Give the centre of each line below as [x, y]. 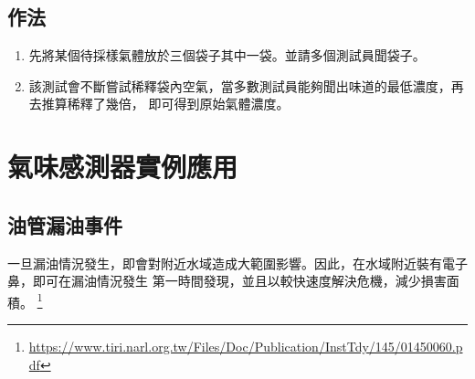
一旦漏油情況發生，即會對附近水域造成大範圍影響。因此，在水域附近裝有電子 [237, 263]
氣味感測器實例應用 [123, 167]
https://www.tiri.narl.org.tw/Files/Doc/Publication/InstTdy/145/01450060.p [246, 346]
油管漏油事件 [65, 224]
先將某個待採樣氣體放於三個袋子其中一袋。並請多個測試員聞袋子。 [227, 55]
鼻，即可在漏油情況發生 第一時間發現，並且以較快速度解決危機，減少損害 [227, 281]
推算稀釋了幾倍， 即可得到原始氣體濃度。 [165, 104]
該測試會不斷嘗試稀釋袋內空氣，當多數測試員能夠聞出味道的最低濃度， [240, 85]
